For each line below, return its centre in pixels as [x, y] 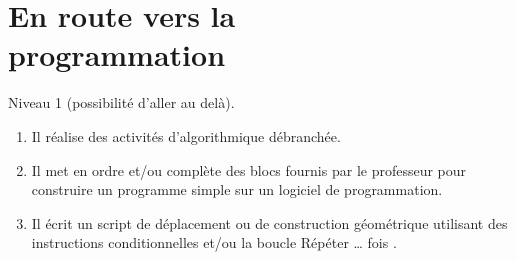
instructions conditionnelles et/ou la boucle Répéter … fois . [214, 242]
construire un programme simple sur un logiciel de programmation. [237, 189]
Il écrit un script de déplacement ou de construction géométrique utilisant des [269, 222]
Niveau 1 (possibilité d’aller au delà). [121, 102]
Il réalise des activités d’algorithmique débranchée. [186, 135]
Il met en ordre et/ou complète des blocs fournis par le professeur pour [249, 169]
